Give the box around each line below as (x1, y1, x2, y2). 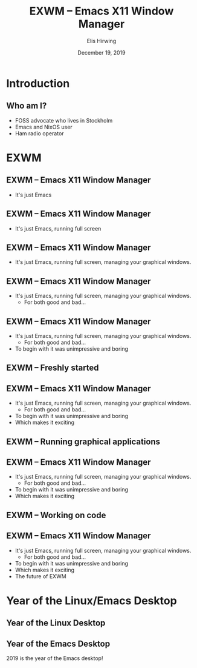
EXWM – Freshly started (6, 363, 99, 373)
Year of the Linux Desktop (6, 618, 106, 629)
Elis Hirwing (86, 37, 117, 44)
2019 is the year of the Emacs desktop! (6, 655, 103, 662)
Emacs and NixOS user (15, 123, 73, 130)
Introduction (6, 76, 70, 90)
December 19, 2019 (77, 49, 126, 56)
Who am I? (6, 101, 47, 111)
